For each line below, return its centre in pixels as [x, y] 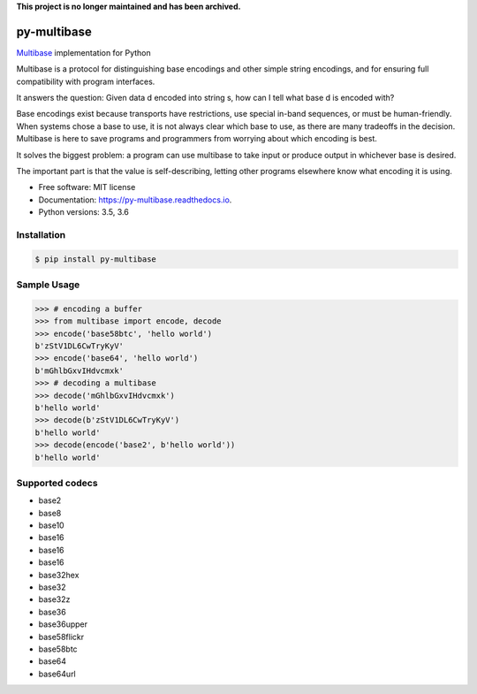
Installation [41, 234]
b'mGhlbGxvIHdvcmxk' [79, 370]
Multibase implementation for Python [84, 52]
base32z [54, 599]
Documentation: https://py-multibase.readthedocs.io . [135, 200]
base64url [57, 674]
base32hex [59, 575]
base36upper [63, 624]
